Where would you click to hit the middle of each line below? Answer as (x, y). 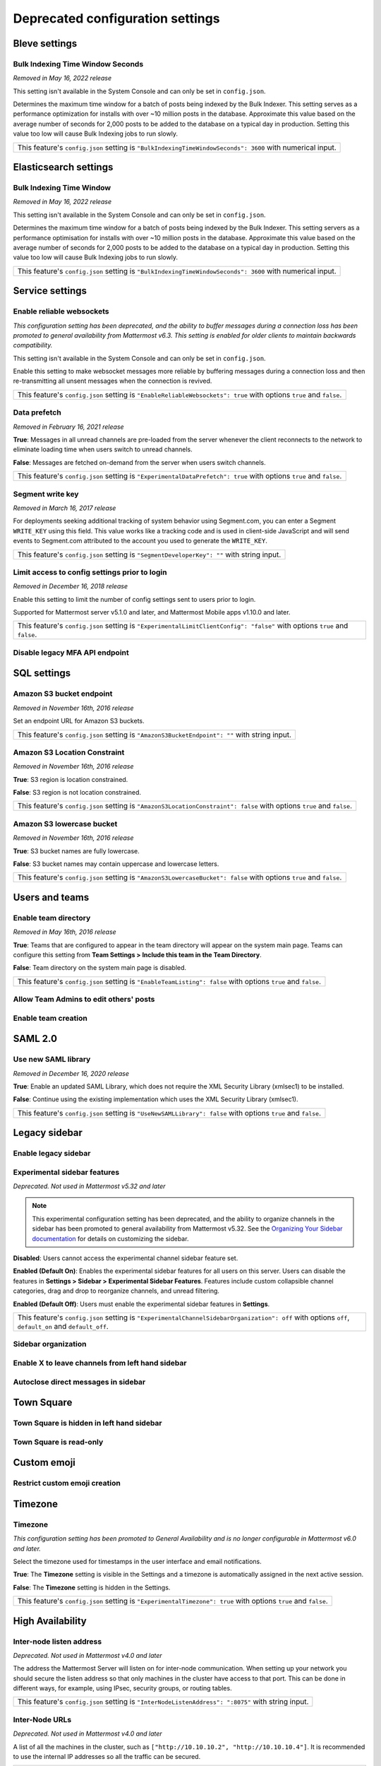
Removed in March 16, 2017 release (65, 508)
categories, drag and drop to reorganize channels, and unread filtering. (116, 1291)
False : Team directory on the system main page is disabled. (100, 968)
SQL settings (42, 674)
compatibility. (33, 345)
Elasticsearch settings (63, 167)
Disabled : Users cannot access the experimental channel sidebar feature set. (126, 1258)
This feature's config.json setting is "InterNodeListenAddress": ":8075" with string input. (163, 1702)
